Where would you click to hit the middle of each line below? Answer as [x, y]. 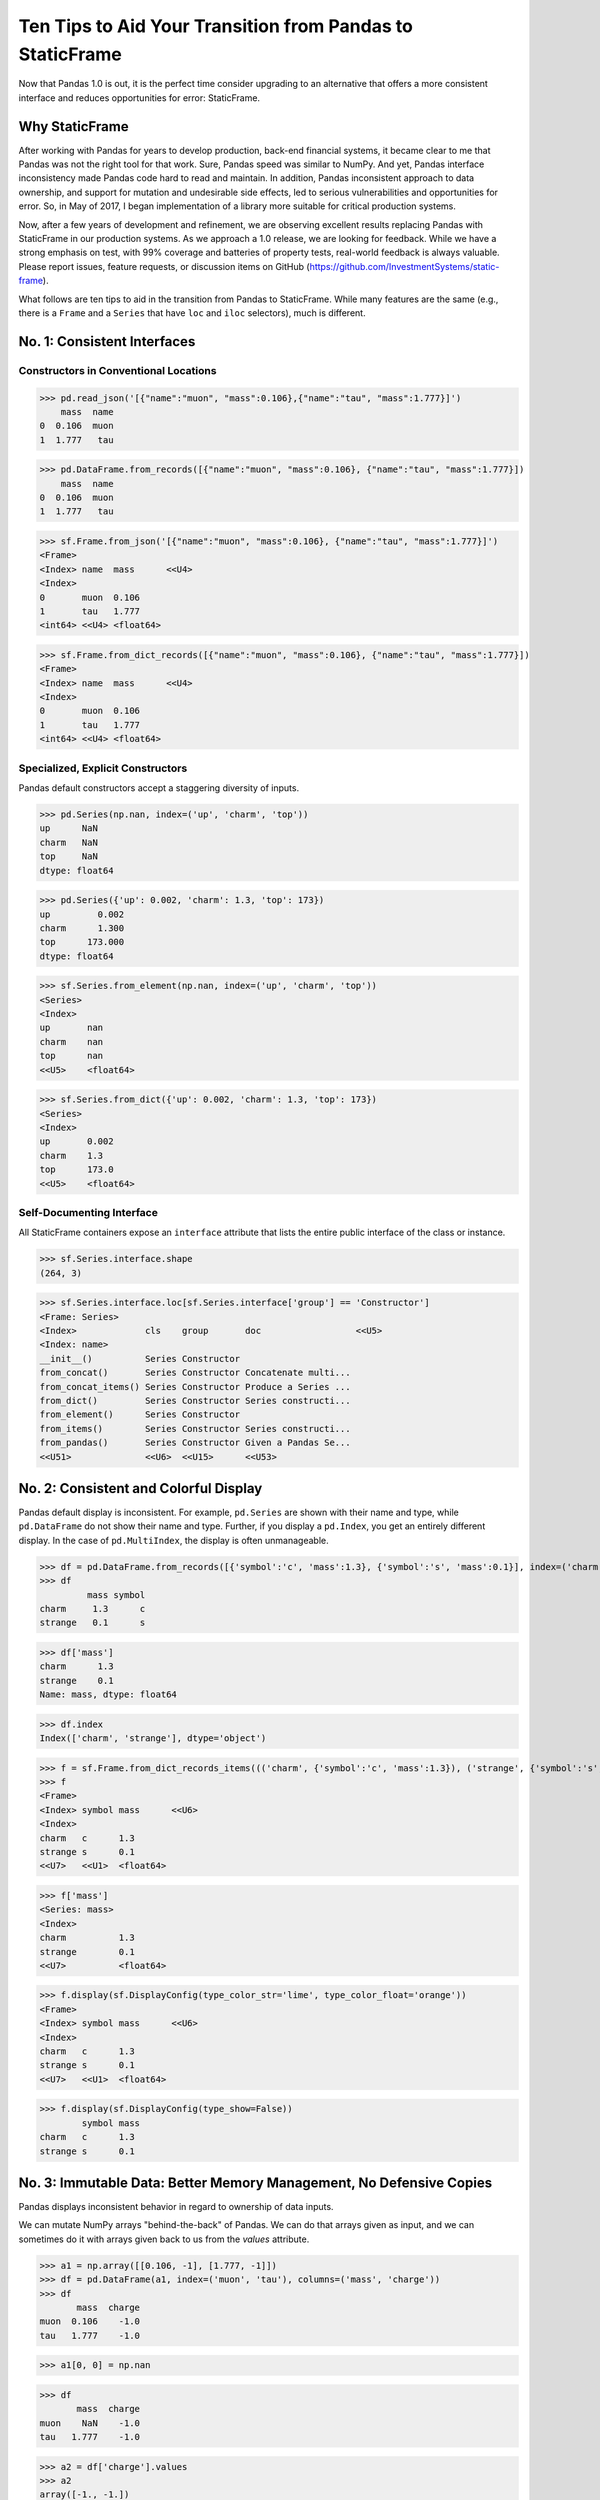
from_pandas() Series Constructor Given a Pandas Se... [195, 1443]
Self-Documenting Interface [88, 1212]
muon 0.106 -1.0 [89, 2321]
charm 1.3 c [92, 1608]
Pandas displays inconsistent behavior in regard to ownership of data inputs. [176, 2207]
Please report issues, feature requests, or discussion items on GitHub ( [164, 266]
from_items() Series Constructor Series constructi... [195, 1428]
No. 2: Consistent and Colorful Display [140, 1488]
